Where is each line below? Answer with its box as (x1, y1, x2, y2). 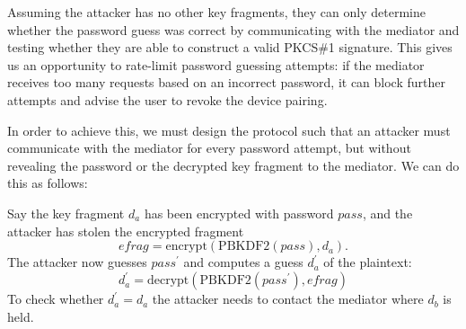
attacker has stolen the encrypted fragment (7, 221, 244, 240)
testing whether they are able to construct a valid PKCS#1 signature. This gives (7, 38, 453, 57)
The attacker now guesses (7, 253, 147, 271)
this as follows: (7, 173, 88, 192)
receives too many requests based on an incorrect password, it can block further (7, 73, 445, 92)
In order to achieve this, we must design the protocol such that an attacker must (7, 120, 451, 139)
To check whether (7, 289, 104, 308)
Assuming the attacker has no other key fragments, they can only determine (7, 3, 426, 21)
